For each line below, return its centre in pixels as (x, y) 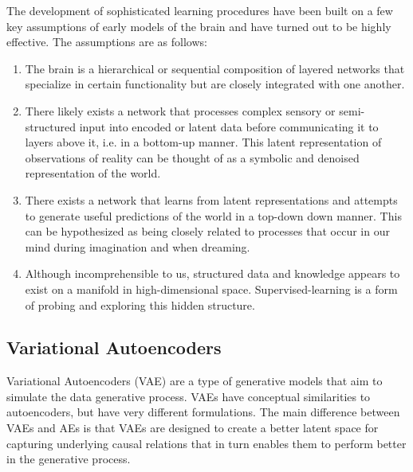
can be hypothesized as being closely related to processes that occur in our (207, 231)
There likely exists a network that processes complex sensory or (180, 110)
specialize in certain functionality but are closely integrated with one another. (215, 84)
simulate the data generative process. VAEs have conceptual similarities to (189, 396)
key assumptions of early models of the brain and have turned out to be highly (199, 26)
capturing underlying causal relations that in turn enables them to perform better (206, 443)
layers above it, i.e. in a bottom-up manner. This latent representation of (203, 142)
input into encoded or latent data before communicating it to (229, 126)
